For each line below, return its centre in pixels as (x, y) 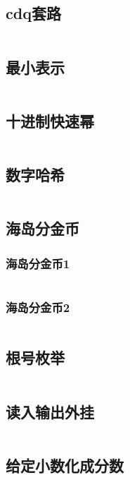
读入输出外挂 (50, 411)
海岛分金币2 (38, 307)
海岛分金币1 (38, 263)
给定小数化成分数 (65, 465)
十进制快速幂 (50, 120)
